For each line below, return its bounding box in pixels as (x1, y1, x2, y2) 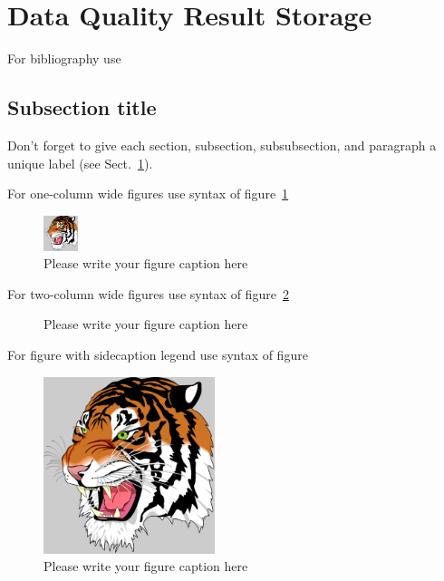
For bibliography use (7, 49, 121, 68)
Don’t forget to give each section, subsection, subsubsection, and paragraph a (7, 135, 437, 154)
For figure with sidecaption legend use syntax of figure (7, 345, 308, 364)
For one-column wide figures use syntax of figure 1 (7, 184, 289, 203)
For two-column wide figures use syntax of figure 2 (7, 284, 289, 303)
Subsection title (7, 93, 157, 121)
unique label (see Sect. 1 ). (7, 153, 153, 172)
